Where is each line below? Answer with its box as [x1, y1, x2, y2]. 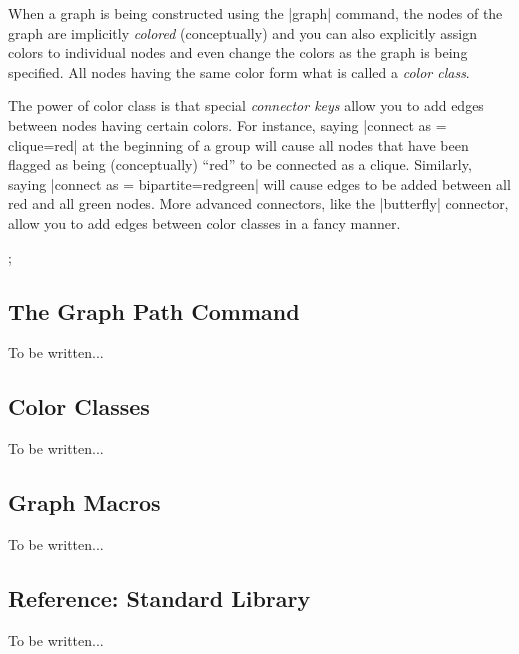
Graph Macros [8, 487, 161, 518]
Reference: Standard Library [8, 582, 311, 613]
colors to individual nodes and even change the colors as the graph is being [8, 42, 468, 63]
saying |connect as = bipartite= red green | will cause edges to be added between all [8, 173, 511, 194]
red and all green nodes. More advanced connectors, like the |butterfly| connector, [8, 193, 509, 214]
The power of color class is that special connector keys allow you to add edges [8, 95, 484, 116]
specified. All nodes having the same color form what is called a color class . [8, 61, 470, 82]
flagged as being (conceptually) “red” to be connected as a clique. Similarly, [8, 154, 472, 175]
